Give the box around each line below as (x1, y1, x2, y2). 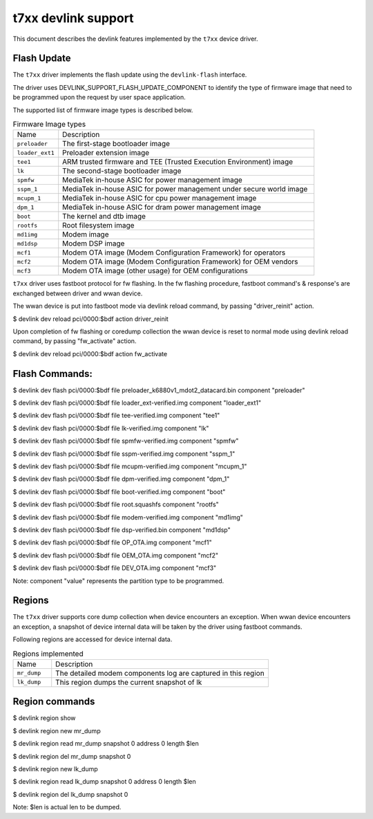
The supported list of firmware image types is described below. (12, 106, 193, 114)
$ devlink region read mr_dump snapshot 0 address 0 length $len (12, 739, 200, 748)
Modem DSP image (62, 239, 125, 248)
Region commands (12, 696, 95, 708)
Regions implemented (12, 649, 84, 659)
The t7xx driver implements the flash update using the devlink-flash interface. (12, 71, 247, 79)
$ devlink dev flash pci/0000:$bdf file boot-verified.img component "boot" (12, 488, 226, 496)
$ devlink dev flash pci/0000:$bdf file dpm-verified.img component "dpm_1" (12, 475, 230, 484)
